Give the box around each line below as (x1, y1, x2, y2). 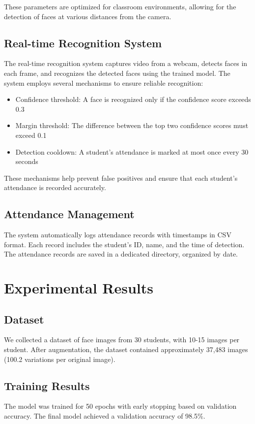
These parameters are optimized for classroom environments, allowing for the (4, 1, 236, 11)
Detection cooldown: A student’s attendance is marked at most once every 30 (15, 146, 249, 157)
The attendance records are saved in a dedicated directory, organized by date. (4, 249, 238, 259)
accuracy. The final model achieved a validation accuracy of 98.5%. (4, 411, 205, 421)
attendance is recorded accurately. (4, 182, 106, 193)
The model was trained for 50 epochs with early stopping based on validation (4, 401, 237, 411)
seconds (15, 156, 38, 166)
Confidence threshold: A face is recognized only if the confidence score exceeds (15, 94, 251, 104)
